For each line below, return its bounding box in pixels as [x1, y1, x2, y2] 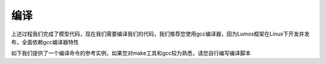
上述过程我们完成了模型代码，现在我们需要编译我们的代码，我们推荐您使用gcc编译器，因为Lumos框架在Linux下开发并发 [11, 30, 310, 37]
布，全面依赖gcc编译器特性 [11, 38, 79, 45]
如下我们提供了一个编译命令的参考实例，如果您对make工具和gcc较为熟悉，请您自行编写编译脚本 [11, 50, 251, 57]
